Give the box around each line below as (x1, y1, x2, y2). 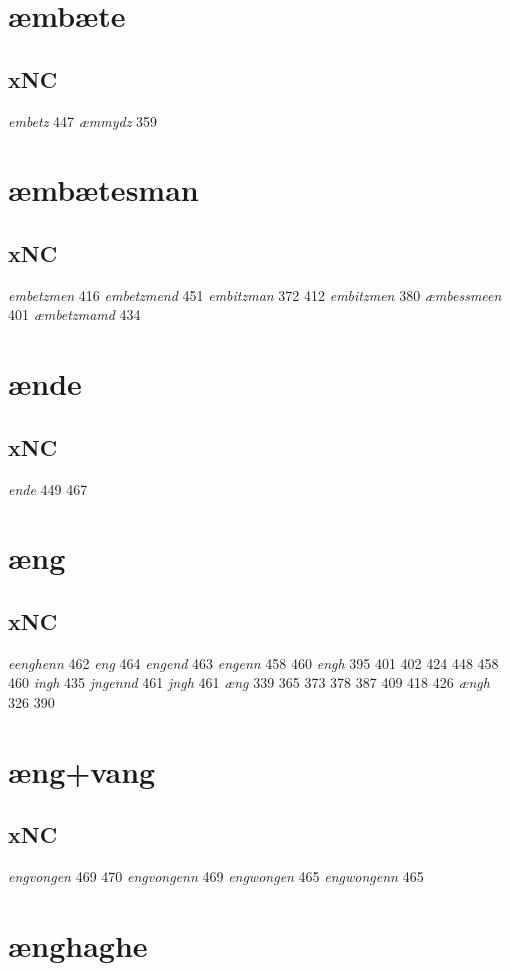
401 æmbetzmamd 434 (8, 304, 141, 325)
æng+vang (8, 750, 156, 791)
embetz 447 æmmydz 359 (8, 110, 158, 131)
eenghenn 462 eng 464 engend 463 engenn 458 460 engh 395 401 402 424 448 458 (8, 652, 499, 673)
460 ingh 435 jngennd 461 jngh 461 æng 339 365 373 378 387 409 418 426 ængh (8, 672, 490, 693)
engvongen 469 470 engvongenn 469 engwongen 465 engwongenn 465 (8, 866, 424, 887)
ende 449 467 (8, 478, 88, 499)
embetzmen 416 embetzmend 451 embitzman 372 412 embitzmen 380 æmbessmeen (8, 284, 502, 305)
